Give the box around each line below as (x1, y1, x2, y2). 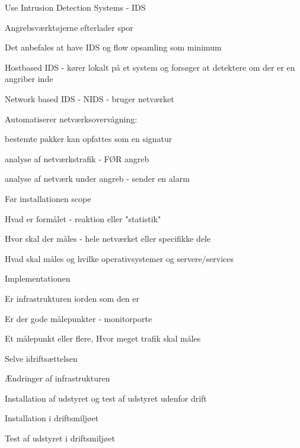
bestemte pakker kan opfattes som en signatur (5, 132, 173, 145)
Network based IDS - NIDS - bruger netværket (5, 92, 174, 105)
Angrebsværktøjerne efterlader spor (5, 21, 133, 33)
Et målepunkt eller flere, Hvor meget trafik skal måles (5, 332, 201, 345)
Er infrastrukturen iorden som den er (5, 292, 139, 304)
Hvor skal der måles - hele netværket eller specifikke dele (5, 232, 211, 245)
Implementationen (5, 272, 71, 285)
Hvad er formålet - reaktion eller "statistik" (5, 212, 161, 225)
